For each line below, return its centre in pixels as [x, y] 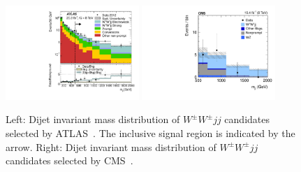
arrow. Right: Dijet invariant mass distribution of [111, 146]
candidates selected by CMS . [69, 160]
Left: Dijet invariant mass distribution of [93, 119]
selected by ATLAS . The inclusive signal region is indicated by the [150, 133]
